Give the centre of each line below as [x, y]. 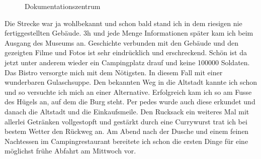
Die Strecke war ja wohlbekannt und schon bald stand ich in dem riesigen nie [123, 23]
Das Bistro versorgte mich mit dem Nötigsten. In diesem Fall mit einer [114, 72]
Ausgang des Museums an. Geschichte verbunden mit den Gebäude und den [121, 42]
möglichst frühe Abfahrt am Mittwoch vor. [70, 151]
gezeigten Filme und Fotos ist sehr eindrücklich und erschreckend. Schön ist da [126, 52]
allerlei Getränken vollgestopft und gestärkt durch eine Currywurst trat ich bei [126, 121]
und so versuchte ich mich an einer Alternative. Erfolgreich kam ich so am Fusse [128, 92]
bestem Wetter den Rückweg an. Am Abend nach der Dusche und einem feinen [127, 131]
